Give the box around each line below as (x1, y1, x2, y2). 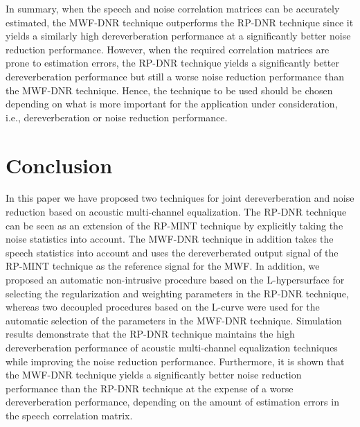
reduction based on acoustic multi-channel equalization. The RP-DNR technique (6, 204, 347, 219)
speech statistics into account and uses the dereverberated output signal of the (6, 245, 339, 259)
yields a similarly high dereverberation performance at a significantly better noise (6, 28, 351, 43)
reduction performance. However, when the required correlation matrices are (6, 42, 330, 56)
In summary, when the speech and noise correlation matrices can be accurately (6, 1, 340, 15)
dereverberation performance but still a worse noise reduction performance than (6, 69, 345, 83)
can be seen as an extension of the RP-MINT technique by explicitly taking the (6, 218, 343, 232)
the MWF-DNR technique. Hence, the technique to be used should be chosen (6, 82, 333, 97)
